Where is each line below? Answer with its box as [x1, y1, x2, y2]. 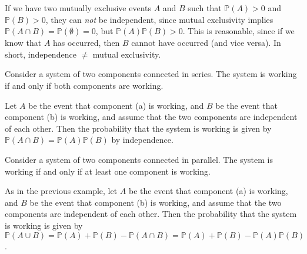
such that [188, 2, 222, 14]
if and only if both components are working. [5, 79, 163, 91]
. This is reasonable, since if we [182, 25, 295, 37]
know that [5, 36, 42, 49]
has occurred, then [53, 36, 120, 49]
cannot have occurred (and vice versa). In [131, 36, 281, 49]
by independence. [111, 133, 173, 146]
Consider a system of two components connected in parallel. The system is [5, 153, 273, 165]
